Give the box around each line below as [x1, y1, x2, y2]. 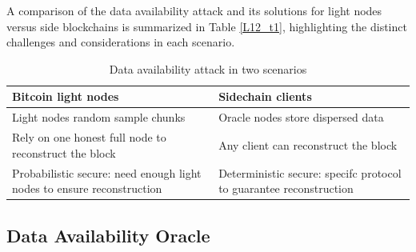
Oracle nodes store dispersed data [218, 109, 384, 126]
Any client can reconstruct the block [218, 136, 398, 153]
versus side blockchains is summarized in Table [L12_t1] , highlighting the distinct [6, 18, 407, 34]
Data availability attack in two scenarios [109, 60, 307, 77]
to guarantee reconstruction [218, 180, 354, 197]
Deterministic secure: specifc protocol [218, 164, 402, 181]
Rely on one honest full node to [12, 129, 166, 146]
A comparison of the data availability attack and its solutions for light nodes [6, 2, 382, 18]
